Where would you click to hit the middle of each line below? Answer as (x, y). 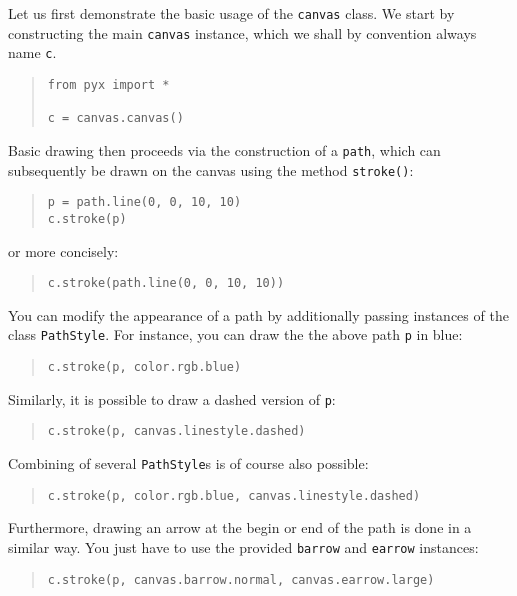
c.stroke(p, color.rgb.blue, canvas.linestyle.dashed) (234, 495)
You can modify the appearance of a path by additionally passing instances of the (258, 314)
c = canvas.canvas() (115, 118)
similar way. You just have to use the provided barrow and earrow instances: (243, 546)
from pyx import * (108, 84)
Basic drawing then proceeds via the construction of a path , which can (224, 149)
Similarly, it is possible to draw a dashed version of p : (172, 398)
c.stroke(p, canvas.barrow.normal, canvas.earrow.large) (241, 579)
